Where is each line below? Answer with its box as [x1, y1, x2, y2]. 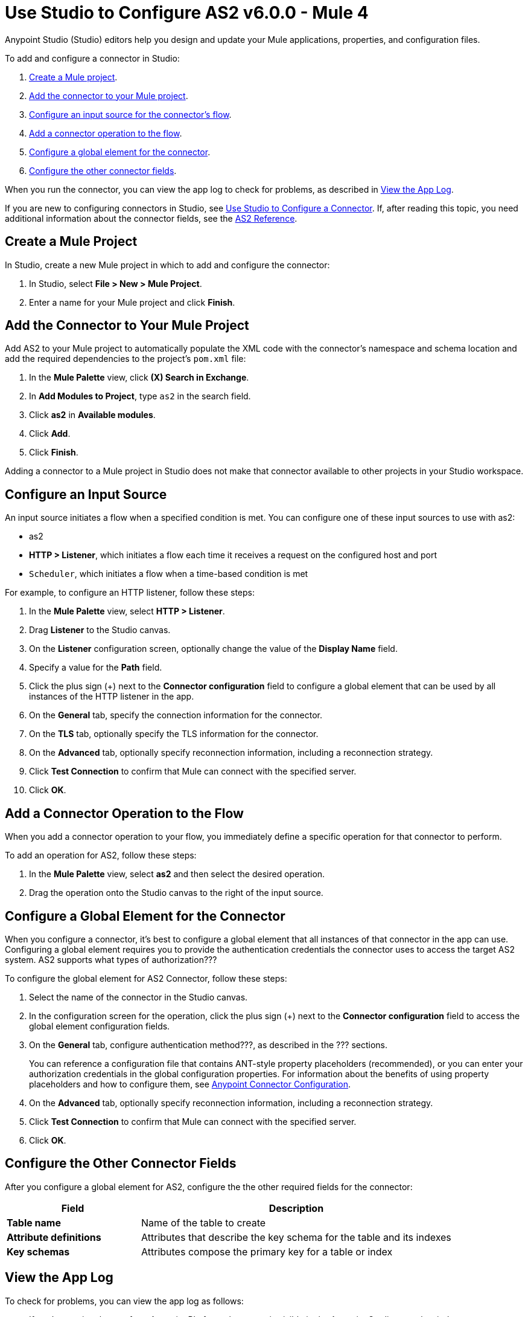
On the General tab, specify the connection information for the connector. [29, 710, 323, 721]
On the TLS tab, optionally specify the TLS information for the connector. [29, 729, 319, 739]
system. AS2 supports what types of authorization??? [5, 954, 217, 965]
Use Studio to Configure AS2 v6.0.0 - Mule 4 [5, 2, 369, 23]
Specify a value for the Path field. [29, 662, 162, 673]
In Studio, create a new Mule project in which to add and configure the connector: [5, 259, 330, 270]
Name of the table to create [141, 1216, 266, 1229]
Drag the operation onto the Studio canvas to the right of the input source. [29, 887, 323, 898]
